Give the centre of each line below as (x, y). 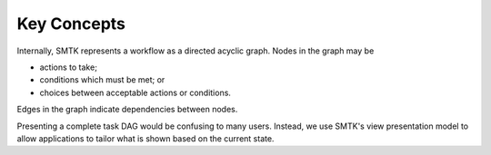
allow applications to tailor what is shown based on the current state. (145, 138)
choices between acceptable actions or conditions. (135, 92)
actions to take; (68, 67)
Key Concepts (71, 24)
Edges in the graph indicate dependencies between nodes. (127, 110)
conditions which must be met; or (102, 80)
